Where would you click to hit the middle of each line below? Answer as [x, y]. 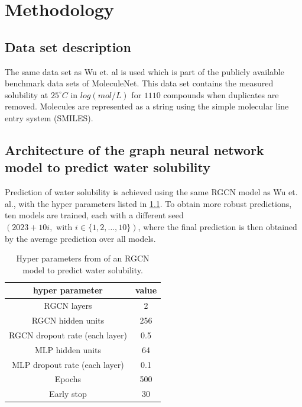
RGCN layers [68, 306]
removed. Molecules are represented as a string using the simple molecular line [147, 106]
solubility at [27, 94]
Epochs [68, 379]
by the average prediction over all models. [80, 238]
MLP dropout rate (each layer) [68, 364]
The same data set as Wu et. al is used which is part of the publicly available [144, 71]
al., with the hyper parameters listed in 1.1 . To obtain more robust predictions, [148, 203]
